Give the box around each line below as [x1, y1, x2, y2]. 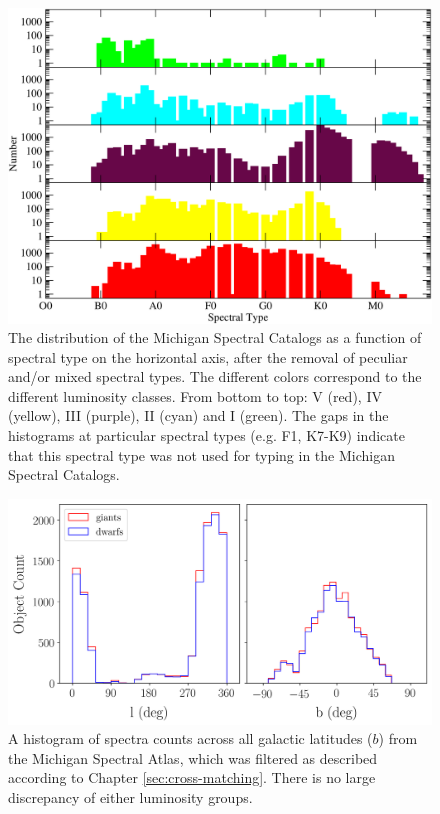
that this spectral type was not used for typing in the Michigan [8, 444, 395, 465]
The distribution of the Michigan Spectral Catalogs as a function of [8, 327, 422, 348]
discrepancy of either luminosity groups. [8, 786, 253, 807]
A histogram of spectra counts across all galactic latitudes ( [8, 728, 373, 749]
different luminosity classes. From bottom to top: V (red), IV [8, 385, 382, 406]
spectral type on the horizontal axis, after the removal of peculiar [8, 346, 408, 367]
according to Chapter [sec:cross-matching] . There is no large [8, 767, 376, 788]
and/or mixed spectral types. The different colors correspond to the [8, 366, 422, 387]
